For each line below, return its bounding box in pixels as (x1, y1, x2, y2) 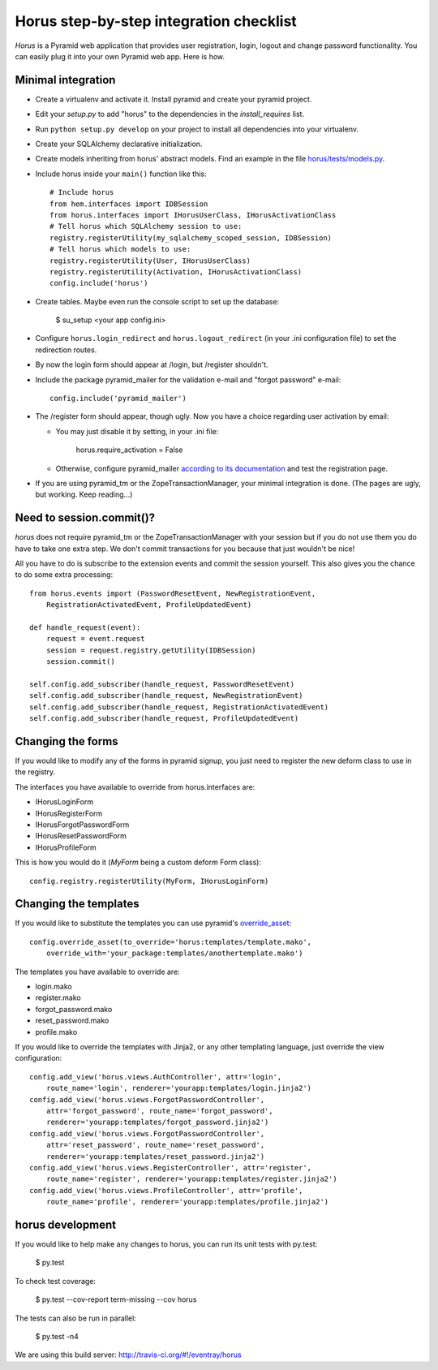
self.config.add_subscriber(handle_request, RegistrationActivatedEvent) (29, 702, 329, 712)
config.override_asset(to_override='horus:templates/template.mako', (29, 937, 312, 946)
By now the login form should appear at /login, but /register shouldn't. (35, 360, 268, 369)
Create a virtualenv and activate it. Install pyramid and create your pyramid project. (35, 94, 312, 104)
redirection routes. (35, 345, 97, 355)
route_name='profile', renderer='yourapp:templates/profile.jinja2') (45, 1197, 329, 1207)
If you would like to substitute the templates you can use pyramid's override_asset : (15, 918, 292, 928)
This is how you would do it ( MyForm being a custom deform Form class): (15, 857, 261, 868)
